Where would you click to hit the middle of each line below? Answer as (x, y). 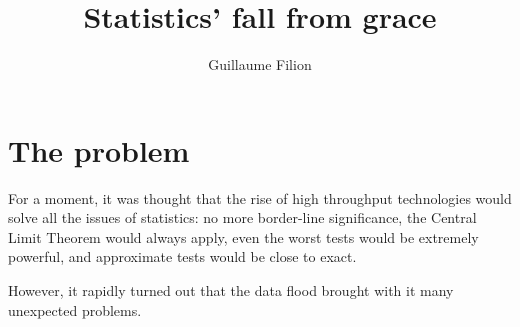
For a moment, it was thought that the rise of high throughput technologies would (260, 197)
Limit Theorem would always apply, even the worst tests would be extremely (243, 236)
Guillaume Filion (260, 64)
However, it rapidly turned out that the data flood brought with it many (231, 290)
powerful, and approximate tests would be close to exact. (182, 256)
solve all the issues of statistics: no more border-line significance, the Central (242, 217)
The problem (99, 149)
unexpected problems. (75, 309)
